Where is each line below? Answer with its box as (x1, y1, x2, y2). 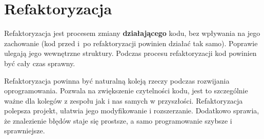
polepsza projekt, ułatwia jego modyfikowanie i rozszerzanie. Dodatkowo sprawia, (4, 105, 259, 116)
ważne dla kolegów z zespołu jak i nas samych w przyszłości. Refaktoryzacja (4, 95, 243, 106)
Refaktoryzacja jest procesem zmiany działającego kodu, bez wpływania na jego (4, 28, 260, 38)
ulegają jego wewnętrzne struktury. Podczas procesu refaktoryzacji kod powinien (4, 48, 257, 58)
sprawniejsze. (4, 125, 45, 136)
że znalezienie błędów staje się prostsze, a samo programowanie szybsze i (4, 115, 232, 126)
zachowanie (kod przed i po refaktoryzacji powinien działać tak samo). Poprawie (4, 37, 258, 48)
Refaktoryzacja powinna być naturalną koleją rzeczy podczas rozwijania (4, 75, 230, 86)
